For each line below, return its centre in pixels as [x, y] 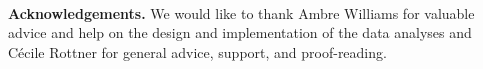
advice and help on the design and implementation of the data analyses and [240, 32]
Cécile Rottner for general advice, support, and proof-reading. [197, 51]
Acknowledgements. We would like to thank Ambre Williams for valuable [241, 12]
